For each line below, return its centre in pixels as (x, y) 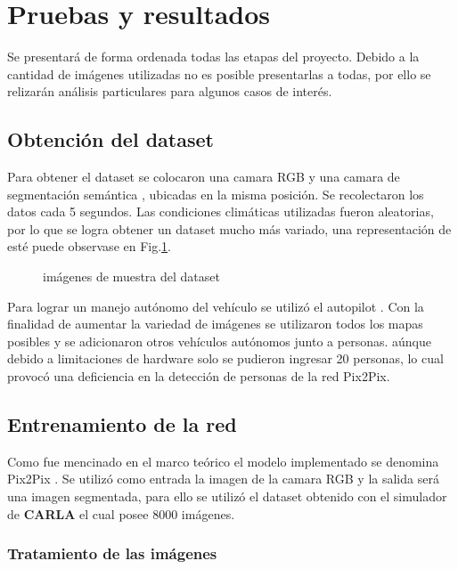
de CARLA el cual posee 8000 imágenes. (121, 513)
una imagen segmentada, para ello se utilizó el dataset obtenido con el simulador (227, 496)
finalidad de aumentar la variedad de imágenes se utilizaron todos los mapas (215, 324)
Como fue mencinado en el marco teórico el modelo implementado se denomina (223, 461)
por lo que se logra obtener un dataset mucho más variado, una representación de (229, 228)
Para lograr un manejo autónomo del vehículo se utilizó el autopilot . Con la (216, 306)
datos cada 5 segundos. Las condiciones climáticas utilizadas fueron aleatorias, (221, 211)
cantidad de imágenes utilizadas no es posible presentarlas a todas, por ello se (219, 73)
